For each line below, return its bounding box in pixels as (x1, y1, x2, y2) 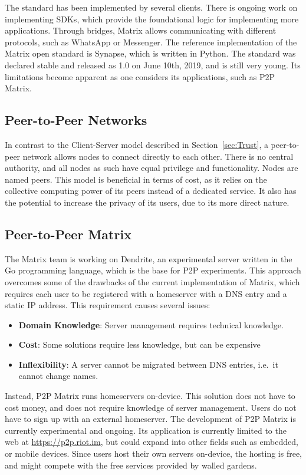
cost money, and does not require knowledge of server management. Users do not (5, 401, 297, 413)
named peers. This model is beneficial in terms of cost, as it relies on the (5, 173, 267, 185)
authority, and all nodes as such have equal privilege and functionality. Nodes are (5, 161, 298, 174)
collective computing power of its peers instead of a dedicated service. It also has (5, 184, 297, 197)
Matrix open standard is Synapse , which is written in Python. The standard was (5, 47, 296, 60)
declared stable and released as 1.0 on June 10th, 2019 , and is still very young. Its (5, 58, 301, 71)
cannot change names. (18, 370, 98, 382)
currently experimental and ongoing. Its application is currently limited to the (5, 424, 287, 436)
